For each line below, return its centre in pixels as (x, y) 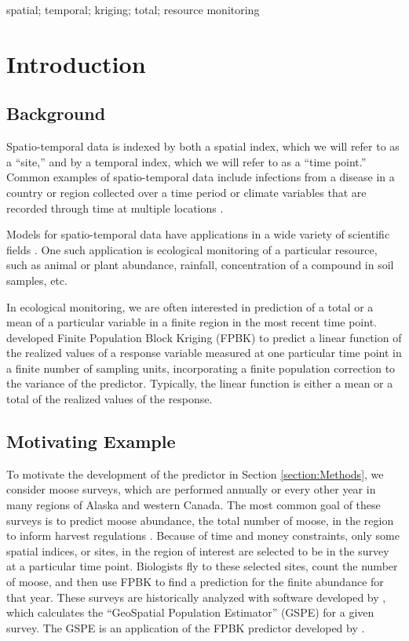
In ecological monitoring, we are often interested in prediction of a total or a (190, 306)
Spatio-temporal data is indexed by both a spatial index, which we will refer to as (203, 146)
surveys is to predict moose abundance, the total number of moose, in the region (200, 520)
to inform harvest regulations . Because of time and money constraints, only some (203, 535)
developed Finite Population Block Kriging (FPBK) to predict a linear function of (204, 337)
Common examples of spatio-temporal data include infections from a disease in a (201, 177)
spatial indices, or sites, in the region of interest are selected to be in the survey (198, 550)
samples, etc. (37, 280)
